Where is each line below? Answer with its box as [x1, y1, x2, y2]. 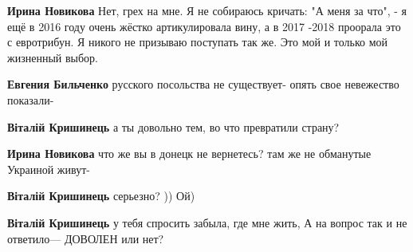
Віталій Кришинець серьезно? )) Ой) [7, 187, 195, 204]
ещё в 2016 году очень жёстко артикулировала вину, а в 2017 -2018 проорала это [7, 18, 401, 34]
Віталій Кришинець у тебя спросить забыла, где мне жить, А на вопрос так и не [7, 214, 407, 230]
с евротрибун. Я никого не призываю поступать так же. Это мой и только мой [7, 33, 388, 50]
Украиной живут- [7, 160, 90, 177]
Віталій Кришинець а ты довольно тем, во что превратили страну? [7, 118, 340, 135]
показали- [7, 91, 54, 108]
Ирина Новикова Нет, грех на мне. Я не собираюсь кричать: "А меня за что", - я [7, 2, 407, 18]
